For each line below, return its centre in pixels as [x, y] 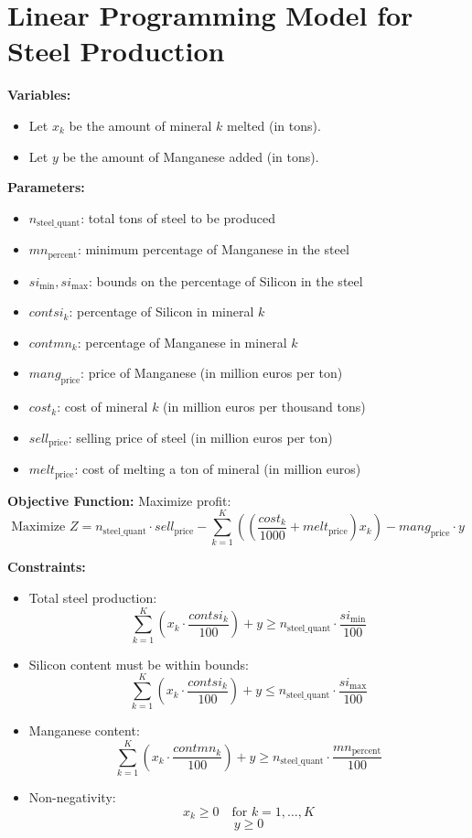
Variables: [39, 95]
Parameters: [46, 187]
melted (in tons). [274, 125]
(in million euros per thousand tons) [264, 407]
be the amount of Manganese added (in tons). [191, 156]
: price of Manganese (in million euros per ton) [212, 373]
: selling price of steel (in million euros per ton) [200, 437]
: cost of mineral [102, 407]
